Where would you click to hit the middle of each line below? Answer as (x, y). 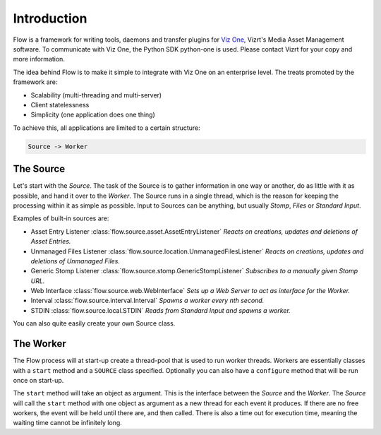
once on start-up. (38, 380)
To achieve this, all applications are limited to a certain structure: (107, 128)
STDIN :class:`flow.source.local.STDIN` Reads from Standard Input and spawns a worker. (161, 310)
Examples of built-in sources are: (61, 218)
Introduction (50, 18)
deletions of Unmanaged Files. (75, 261)
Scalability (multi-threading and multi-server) (96, 95)
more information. (39, 59)
